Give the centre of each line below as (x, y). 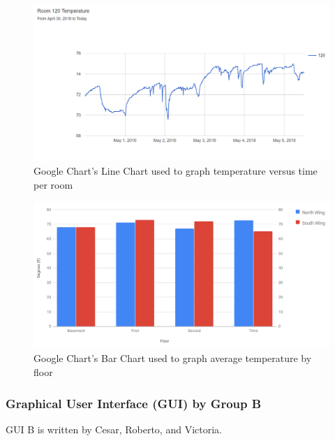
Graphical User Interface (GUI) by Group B (134, 403)
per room (53, 184)
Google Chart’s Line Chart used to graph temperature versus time (176, 170)
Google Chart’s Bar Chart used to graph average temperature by (173, 358)
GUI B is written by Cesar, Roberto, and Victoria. (114, 429)
